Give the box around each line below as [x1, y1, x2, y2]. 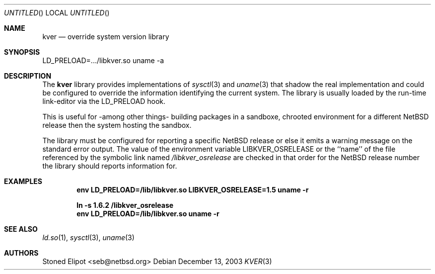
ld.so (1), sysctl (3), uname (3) [42, 233, 135, 242]
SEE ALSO [4, 225, 38, 233]
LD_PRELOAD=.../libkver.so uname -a [42, 56, 164, 65]
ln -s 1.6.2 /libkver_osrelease [76, 201, 174, 209]
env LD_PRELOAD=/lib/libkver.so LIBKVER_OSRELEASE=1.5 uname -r [76, 185, 309, 194]
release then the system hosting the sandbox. [42, 121, 192, 129]
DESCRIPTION [4, 72, 52, 80]
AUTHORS [4, 249, 39, 257]
